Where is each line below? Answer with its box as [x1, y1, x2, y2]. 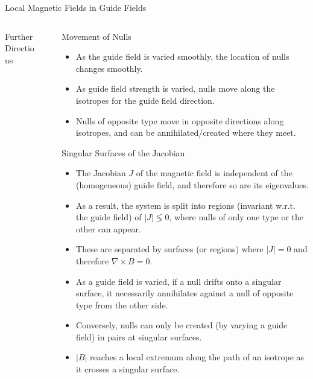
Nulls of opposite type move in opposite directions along [76, 114, 284, 127]
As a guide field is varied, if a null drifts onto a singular [76, 275, 282, 287]
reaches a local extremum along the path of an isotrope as [90, 351, 305, 363]
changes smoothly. [76, 62, 143, 74]
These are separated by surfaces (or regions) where [76, 243, 264, 255]
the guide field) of [76, 211, 142, 223]
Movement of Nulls [62, 30, 131, 42]
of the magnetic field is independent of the [136, 167, 292, 179]
